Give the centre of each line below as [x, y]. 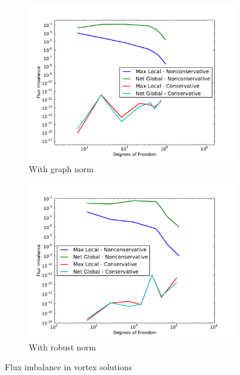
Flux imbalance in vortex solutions [68, 367]
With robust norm [62, 346]
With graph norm [61, 168]
